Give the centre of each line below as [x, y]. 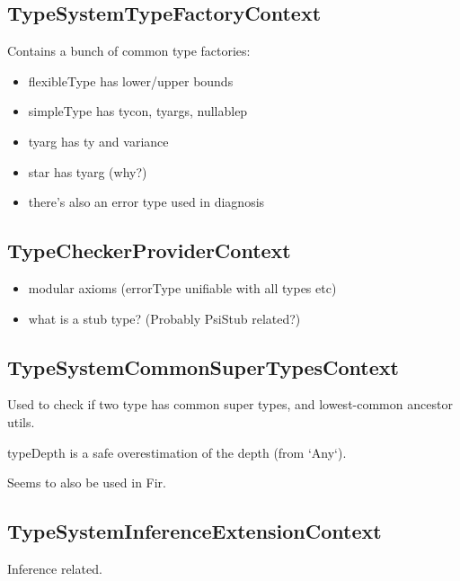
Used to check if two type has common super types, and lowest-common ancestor [230, 404]
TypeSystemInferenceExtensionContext [195, 531]
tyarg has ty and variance [98, 141]
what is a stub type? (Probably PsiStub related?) [164, 318]
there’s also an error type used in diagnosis [146, 202]
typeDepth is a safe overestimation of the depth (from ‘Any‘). [177, 452]
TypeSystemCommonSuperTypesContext [203, 366]
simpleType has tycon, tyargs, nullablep [138, 111]
